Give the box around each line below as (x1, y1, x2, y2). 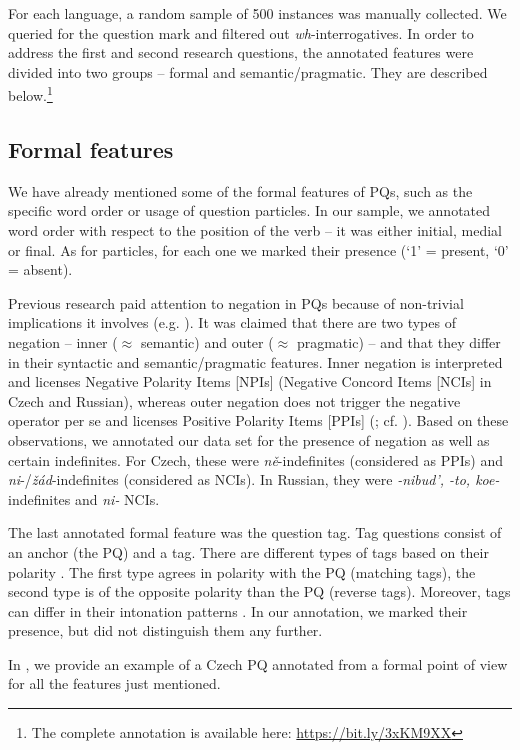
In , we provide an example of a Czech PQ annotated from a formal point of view (8, 653, 508, 674)
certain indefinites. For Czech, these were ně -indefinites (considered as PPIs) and (8, 449, 503, 470)
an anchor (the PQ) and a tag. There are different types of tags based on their (8, 541, 489, 562)
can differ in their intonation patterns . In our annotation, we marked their (8, 600, 468, 621)
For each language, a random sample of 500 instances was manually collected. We (8, 3, 507, 23)
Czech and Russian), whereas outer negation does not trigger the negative (8, 390, 461, 411)
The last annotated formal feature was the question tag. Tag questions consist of (8, 522, 502, 543)
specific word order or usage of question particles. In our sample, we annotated (8, 200, 491, 221)
